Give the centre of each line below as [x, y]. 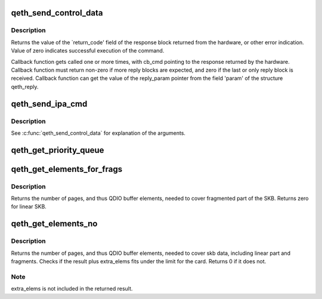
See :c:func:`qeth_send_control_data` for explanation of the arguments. [98, 133]
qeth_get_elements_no [54, 224]
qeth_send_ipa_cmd [49, 104]
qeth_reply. [25, 87]
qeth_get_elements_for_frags [66, 169]
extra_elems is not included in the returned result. [72, 289]
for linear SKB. [29, 206]
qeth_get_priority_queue [58, 150]
